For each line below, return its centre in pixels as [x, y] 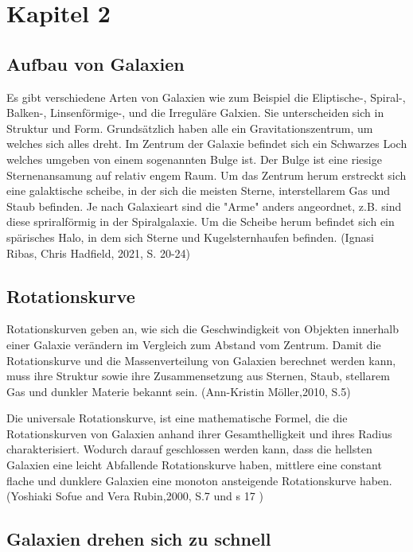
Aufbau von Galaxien [95, 63]
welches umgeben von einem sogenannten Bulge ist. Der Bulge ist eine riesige [194, 159]
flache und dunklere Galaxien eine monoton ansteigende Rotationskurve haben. [199, 480]
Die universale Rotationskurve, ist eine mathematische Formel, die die [177, 418]
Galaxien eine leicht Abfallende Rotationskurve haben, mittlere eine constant [194, 465]
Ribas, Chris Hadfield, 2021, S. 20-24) [99, 253]
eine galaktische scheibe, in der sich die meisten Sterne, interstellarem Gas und [199, 190]
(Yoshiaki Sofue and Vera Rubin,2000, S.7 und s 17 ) [135, 496]
